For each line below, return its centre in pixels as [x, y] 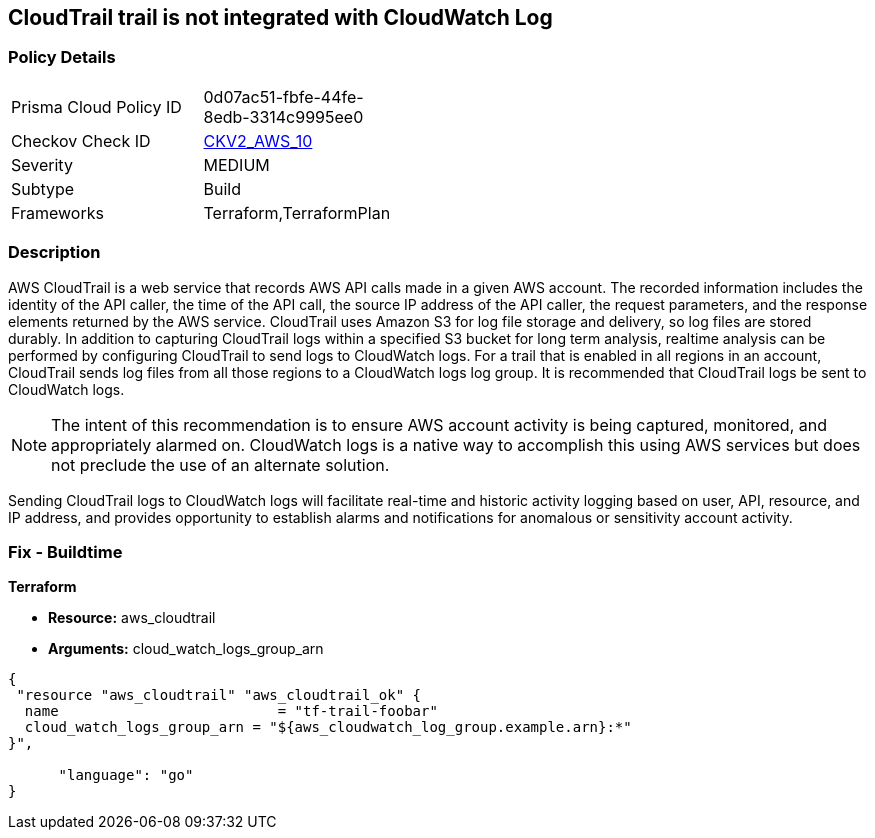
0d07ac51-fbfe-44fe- [283, 96]
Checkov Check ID [81, 140]
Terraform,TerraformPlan [297, 212]
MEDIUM [236, 164]
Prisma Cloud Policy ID [96, 106]
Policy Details [62, 57]
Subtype [43, 188]
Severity [42, 164]
